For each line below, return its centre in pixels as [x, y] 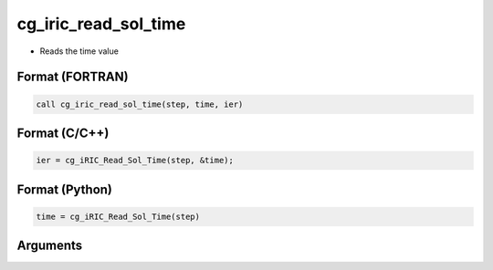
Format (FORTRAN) [73, 77]
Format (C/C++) [63, 133]
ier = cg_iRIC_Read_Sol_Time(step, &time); [135, 161]
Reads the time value [79, 51]
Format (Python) [65, 189]
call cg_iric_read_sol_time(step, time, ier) [140, 104]
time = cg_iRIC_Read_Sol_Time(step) [118, 216]
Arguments [50, 246]
